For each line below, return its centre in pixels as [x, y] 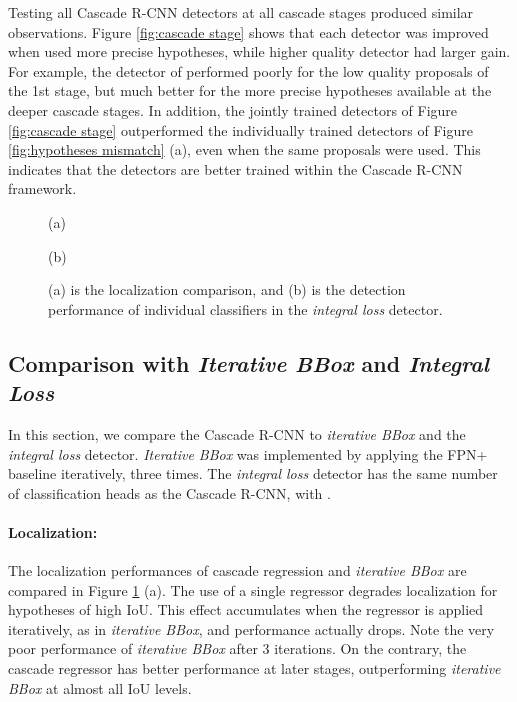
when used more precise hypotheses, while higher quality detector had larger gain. [259, 51]
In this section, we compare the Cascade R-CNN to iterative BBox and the [237, 433]
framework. [42, 188]
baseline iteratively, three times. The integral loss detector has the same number [253, 473]
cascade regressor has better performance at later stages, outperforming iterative [254, 668]
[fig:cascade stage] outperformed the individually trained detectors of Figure [240, 129]
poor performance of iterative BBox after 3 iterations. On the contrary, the [237, 648]
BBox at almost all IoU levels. [100, 687]
